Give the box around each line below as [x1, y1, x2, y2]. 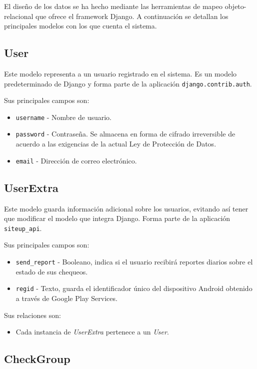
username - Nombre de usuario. [15, 111, 112, 122]
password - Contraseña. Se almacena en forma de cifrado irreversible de [15, 128, 235, 139]
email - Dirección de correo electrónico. [15, 155, 137, 165]
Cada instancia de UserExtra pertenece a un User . [15, 326, 169, 337]
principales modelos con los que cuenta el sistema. [4, 20, 157, 31]
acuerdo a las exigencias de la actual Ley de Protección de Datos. [15, 138, 216, 149]
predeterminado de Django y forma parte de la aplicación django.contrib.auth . [4, 78, 252, 88]
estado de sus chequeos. [15, 266, 88, 276]
